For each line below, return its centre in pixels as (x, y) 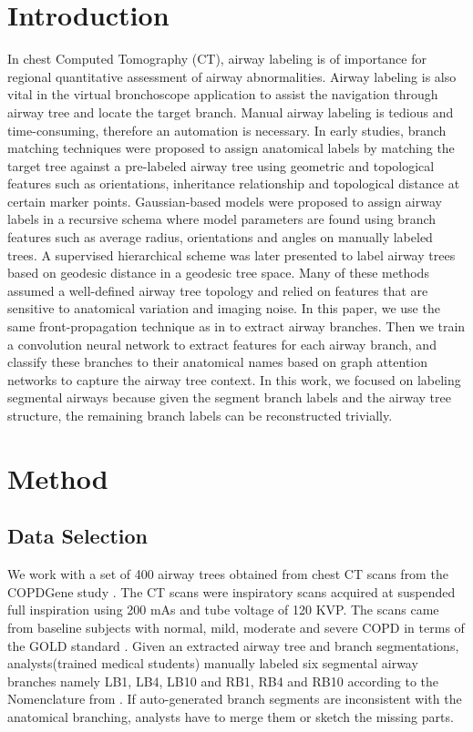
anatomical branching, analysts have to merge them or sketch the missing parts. (231, 716)
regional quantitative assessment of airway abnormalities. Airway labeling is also (232, 76)
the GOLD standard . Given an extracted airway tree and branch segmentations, (233, 645)
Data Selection (77, 536)
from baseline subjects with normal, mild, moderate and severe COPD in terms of (236, 627)
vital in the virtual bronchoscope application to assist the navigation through (223, 94)
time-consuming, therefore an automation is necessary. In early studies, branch (227, 130)
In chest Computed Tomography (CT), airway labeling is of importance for (217, 59)
